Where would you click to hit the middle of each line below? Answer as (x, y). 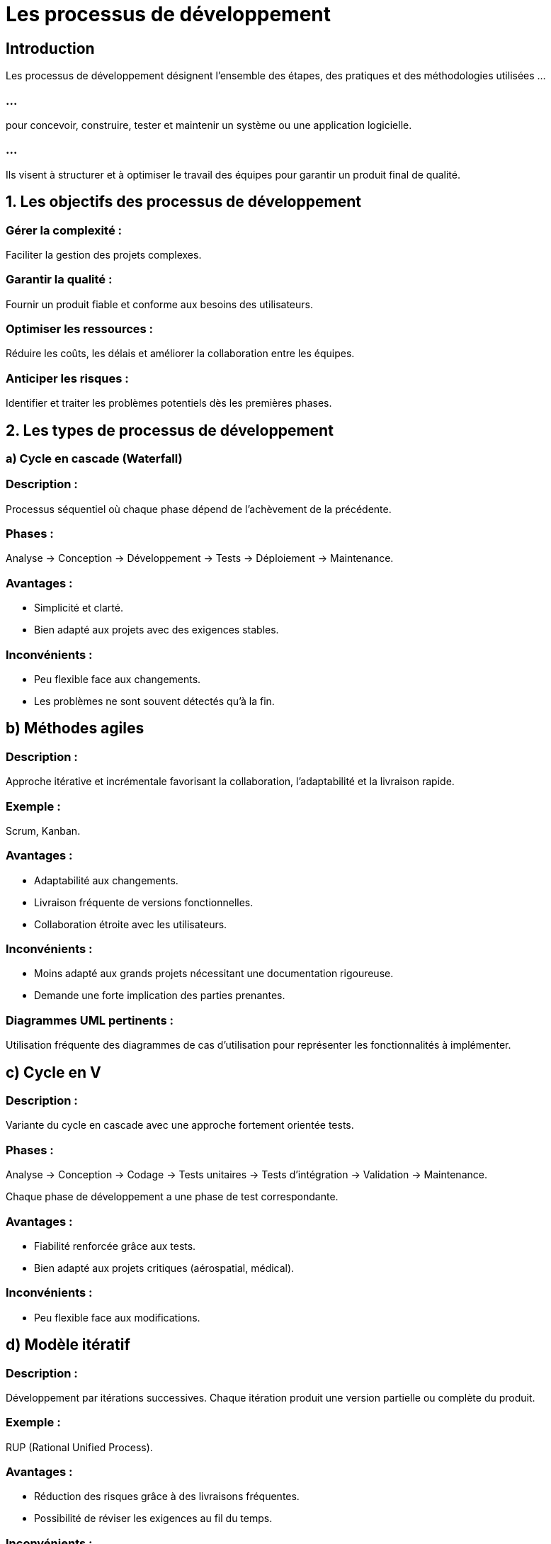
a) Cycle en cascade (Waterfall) (94, 458)
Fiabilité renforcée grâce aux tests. (115, 1246)
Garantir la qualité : (59, 280)
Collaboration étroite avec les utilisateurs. (131, 924)
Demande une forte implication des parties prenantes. (160, 996)
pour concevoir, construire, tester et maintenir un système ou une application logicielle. (209, 125)
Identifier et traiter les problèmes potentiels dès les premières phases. (169, 403)
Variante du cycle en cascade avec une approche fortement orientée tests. (180, 1125)
